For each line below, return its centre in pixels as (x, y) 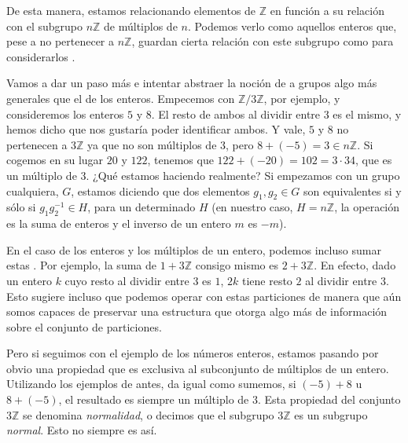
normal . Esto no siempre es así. (82, 430)
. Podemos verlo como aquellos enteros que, (292, 26)
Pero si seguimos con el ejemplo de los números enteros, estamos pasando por (193, 353)
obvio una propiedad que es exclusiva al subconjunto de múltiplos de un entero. (198, 368)
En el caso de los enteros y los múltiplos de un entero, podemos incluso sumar (194, 249)
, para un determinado (142, 207)
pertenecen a (37, 144)
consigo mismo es (237, 265)
